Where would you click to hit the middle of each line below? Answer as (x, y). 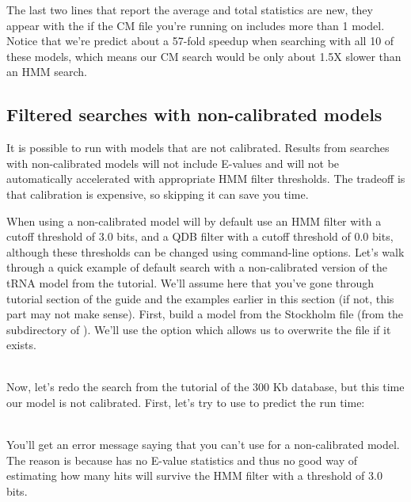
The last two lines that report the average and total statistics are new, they (190, 10)
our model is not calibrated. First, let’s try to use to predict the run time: (186, 403)
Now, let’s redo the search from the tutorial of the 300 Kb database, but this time (205, 387)
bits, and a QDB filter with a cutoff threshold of (234, 236)
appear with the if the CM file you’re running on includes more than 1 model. (196, 25)
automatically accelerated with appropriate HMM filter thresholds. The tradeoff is (206, 179)
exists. (21, 345)
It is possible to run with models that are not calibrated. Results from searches (198, 148)
